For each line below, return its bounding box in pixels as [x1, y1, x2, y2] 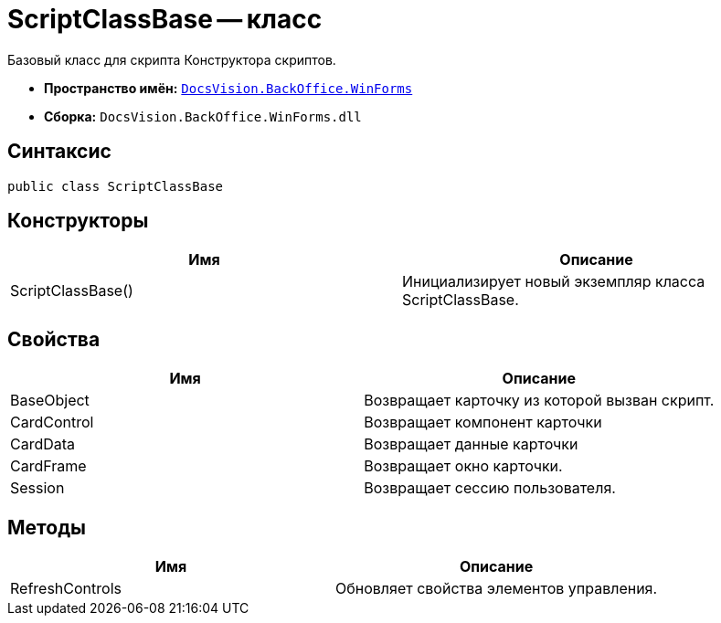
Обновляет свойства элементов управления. [335, 579, 658, 598]
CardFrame [10, 457, 87, 476]
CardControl [10, 413, 94, 432]
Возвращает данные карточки [364, 435, 578, 454]
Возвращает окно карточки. [364, 457, 563, 476]
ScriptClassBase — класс [7, 4, 323, 35]
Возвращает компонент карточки [364, 413, 602, 432]
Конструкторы [7, 209, 149, 233]
